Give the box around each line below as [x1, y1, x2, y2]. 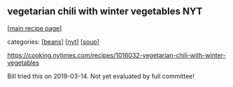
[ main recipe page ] [7, 24, 62, 32]
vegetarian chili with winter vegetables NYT [7, 6, 203, 17]
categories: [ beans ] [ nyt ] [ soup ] [7, 38, 100, 46]
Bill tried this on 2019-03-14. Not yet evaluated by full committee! [7, 72, 195, 80]
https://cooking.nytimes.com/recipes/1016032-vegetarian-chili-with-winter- [7, 51, 226, 59]
